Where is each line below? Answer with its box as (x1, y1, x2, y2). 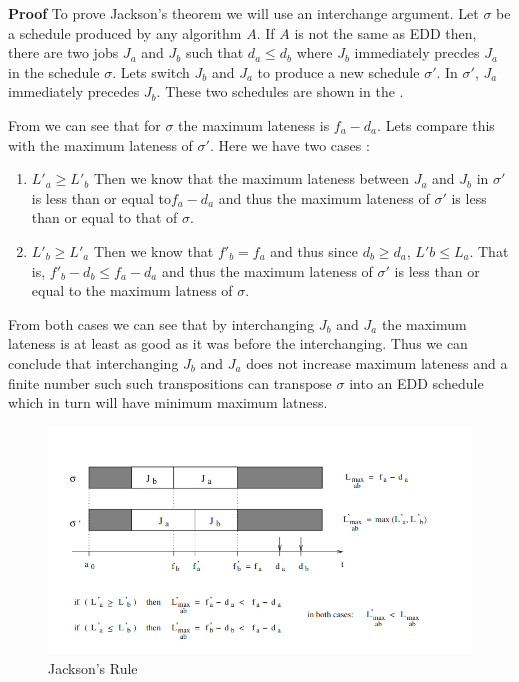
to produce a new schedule (257, 61, 420, 82)
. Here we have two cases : (209, 134, 370, 155)
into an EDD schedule (349, 372, 484, 393)
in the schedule (8, 61, 100, 82)
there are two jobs (8, 42, 119, 63)
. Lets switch (112, 61, 190, 82)
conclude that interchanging (8, 352, 179, 373)
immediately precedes (8, 81, 140, 102)
